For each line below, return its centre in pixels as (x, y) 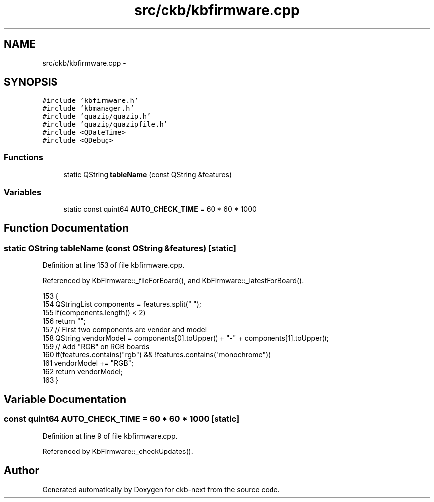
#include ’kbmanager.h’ (88, 109)
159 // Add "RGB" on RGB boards (96, 347)
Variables (23, 192)
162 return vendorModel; (82, 372)
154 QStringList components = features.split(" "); (122, 304)
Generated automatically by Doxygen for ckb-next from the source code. (161, 490)
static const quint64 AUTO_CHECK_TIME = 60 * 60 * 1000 (160, 209)
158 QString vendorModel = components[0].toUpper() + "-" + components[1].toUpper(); (186, 338)
